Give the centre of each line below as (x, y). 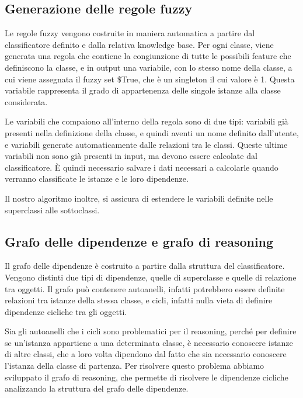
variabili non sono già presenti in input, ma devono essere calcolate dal (131, 156)
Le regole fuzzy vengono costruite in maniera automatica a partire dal (130, 33)
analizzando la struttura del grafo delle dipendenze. (97, 388)
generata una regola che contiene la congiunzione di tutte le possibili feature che (148, 56)
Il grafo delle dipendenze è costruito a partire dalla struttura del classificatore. (145, 266)
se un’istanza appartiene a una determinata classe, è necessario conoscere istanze (149, 342)
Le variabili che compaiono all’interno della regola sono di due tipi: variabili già (147, 121)
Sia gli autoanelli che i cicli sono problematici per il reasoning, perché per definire (151, 331)
